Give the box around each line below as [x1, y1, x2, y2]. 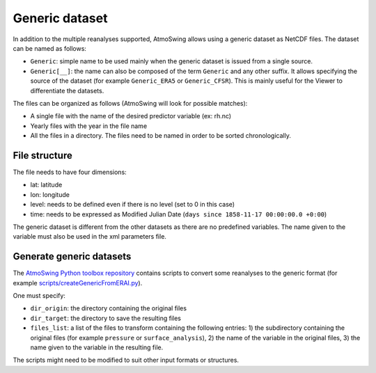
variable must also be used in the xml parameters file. [13, 232, 167, 241]
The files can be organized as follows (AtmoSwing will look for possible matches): [13, 99, 248, 107]
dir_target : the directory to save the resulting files [30, 314, 181, 322]
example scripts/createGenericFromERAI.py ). [13, 278, 143, 287]
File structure [13, 150, 72, 161]
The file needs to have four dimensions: [13, 168, 127, 176]
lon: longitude [30, 190, 70, 198]
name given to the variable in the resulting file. [30, 343, 164, 351]
